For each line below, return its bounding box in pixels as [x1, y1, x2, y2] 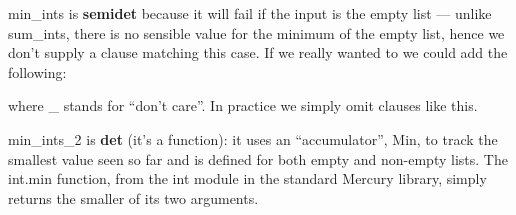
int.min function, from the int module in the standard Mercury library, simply [8, 168, 487, 189]
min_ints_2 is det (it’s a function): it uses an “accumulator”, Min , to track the [8, 128, 498, 149]
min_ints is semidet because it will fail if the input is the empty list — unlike [8, 3, 492, 23]
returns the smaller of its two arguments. [8, 187, 259, 208]
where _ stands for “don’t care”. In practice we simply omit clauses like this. [8, 95, 478, 116]
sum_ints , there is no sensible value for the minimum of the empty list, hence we [8, 22, 505, 43]
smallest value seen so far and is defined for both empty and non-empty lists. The [8, 148, 508, 169]
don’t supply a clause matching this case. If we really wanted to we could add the [8, 42, 508, 63]
